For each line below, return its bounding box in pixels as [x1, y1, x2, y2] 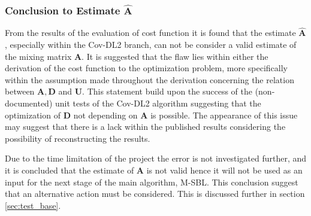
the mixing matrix [5, 50, 72, 62]
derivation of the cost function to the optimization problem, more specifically [5, 62, 288, 74]
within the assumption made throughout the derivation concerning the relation [5, 73, 294, 86]
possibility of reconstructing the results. [5, 132, 150, 144]
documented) [5, 97, 53, 109]
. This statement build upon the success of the [82, 85, 252, 98]
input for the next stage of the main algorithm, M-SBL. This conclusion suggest [5, 175, 298, 188]
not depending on [73, 108, 138, 121]
